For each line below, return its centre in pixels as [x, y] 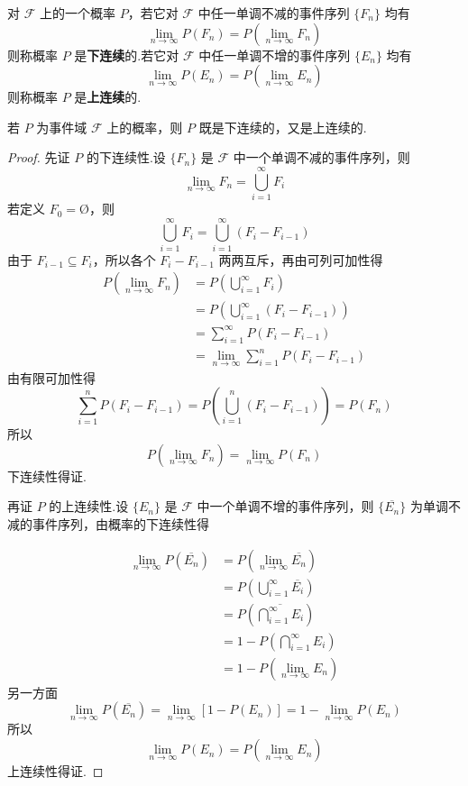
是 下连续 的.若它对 [127, 55]
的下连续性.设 [126, 157]
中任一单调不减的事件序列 [274, 13]
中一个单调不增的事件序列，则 [285, 506]
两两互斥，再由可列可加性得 [301, 259]
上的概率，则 [145, 127]
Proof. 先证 [39, 157]
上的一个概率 [77, 13]
